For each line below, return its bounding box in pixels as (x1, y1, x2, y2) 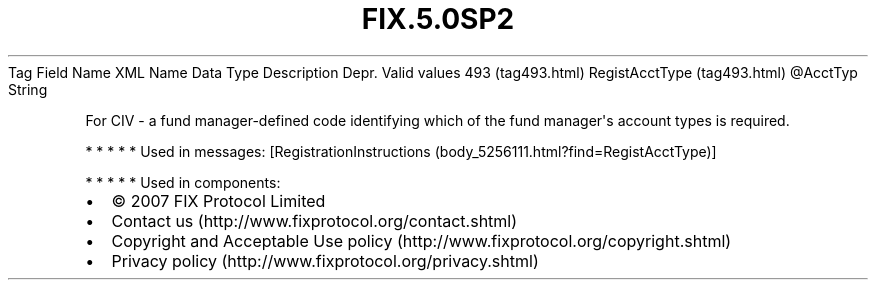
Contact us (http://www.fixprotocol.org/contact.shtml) (111, 210, 518, 231)
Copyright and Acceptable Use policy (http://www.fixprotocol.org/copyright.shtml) (111, 230, 732, 251)
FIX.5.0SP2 (361, 2, 515, 36)
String (8, 80, 48, 98)
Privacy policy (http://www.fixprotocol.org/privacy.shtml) (111, 250, 539, 271)
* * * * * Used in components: (85, 173, 281, 191)
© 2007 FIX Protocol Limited (111, 190, 326, 211)
